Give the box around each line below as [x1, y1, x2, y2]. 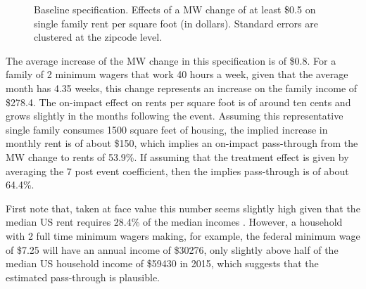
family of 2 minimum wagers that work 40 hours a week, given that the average [6, 67, 348, 82]
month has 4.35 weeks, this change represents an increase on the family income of [6, 80, 358, 95]
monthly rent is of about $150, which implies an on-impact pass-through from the [6, 136, 358, 150]
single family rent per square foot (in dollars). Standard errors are [34, 15, 318, 30]
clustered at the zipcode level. [34, 30, 163, 44]
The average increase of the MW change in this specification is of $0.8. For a [6, 53, 336, 68]
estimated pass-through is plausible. [6, 269, 160, 284]
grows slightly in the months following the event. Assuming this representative [6, 108, 343, 123]
